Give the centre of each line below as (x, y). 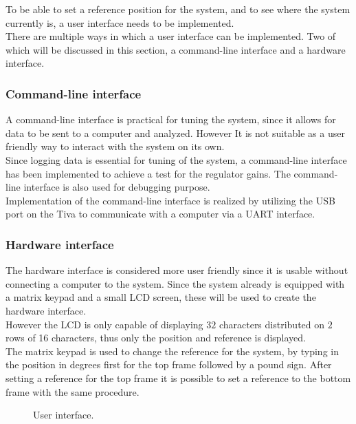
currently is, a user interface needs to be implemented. (120, 22)
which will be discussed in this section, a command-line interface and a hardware (176, 49)
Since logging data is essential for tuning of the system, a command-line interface (176, 159)
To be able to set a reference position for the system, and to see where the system (178, 9)
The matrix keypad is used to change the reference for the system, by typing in (172, 351)
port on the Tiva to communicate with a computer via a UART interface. (160, 214)
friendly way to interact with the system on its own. (115, 146)
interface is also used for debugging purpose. (117, 187)
